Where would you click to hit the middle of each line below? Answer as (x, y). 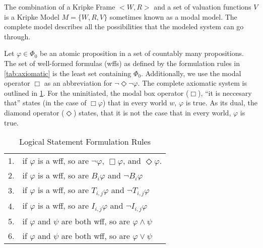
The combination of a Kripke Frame (60, 7)
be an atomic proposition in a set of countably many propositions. (142, 53)
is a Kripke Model (32, 16)
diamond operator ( (34, 112)
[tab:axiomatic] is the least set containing (68, 73)
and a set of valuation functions (203, 7)
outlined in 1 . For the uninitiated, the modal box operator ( (96, 92)
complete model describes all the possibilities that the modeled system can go (124, 26)
